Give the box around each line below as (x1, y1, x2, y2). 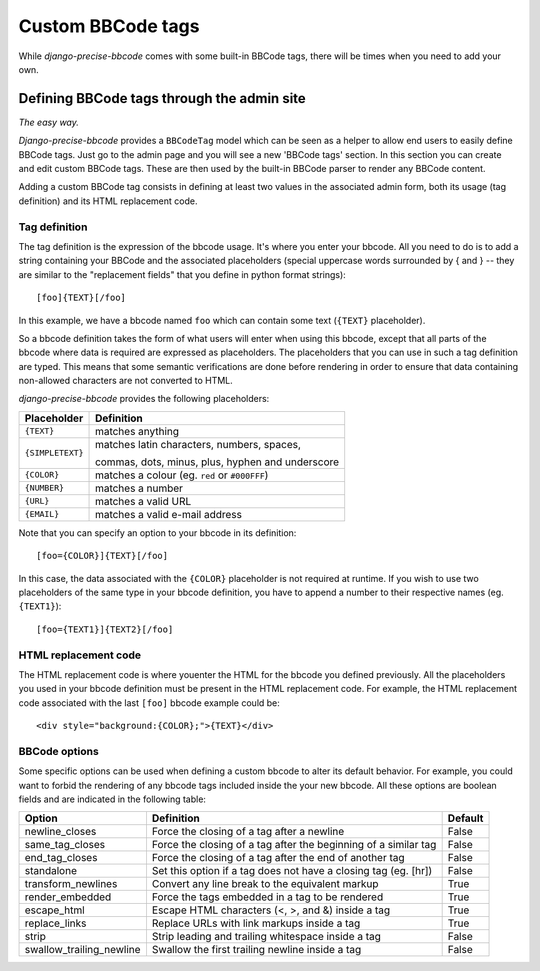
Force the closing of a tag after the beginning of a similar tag (151, 838, 437, 852)
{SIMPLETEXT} (24, 448, 84, 459)
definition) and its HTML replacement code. (18, 195, 198, 207)
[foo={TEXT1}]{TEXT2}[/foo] (36, 623, 174, 635)
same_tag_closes (24, 838, 106, 852)
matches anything (95, 424, 180, 438)
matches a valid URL (95, 494, 192, 508)
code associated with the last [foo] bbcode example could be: (18, 696, 280, 709)
